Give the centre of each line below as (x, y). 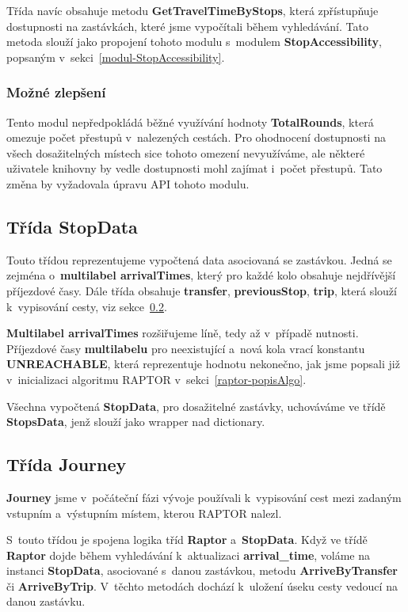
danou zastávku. (46, 601)
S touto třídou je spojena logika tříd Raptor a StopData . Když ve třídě (187, 540)
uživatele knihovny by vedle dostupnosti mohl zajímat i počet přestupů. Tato (194, 168)
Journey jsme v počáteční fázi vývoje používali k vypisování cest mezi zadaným (204, 497)
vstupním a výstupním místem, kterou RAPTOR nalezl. (144, 513)
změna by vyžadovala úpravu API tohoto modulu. (128, 183)
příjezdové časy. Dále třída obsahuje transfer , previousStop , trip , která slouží (202, 290)
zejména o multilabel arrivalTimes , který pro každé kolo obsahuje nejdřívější (201, 275)
